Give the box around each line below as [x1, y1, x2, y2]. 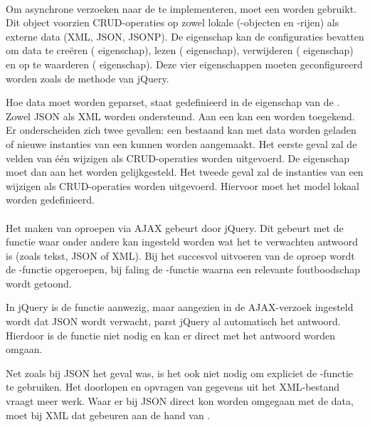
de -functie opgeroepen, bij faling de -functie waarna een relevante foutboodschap [6, 262, 361, 277]
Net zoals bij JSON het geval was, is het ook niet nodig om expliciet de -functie [6, 365, 354, 380]
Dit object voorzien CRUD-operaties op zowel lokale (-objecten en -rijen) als [6, 15, 339, 30]
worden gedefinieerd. [6, 192, 95, 207]
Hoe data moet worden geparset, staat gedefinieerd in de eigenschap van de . [6, 95, 340, 110]
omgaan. [6, 342, 43, 357]
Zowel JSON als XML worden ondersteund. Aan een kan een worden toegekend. [6, 108, 355, 123]
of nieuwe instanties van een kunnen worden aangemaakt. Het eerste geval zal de [6, 136, 357, 151]
